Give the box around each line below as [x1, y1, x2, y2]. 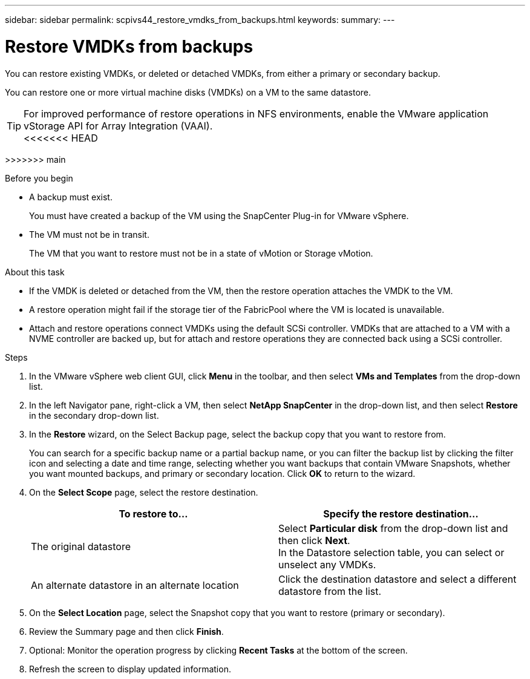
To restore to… [119, 507, 188, 520]
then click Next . [278, 534, 350, 546]
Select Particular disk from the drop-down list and [278, 522, 508, 534]
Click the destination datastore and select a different [278, 572, 517, 585]
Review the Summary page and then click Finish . [29, 626, 224, 637]
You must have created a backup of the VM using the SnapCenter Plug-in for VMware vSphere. [29, 210, 409, 221]
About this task [5, 266, 65, 277]
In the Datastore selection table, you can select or [278, 546, 505, 559]
